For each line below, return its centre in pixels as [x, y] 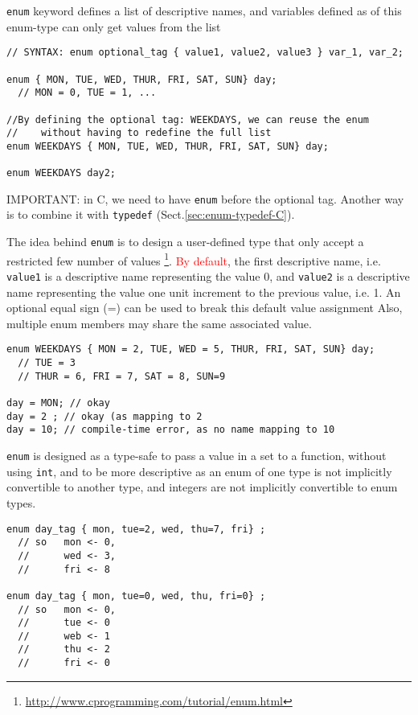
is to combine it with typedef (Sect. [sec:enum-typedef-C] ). [151, 214]
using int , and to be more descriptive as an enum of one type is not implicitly [199, 471]
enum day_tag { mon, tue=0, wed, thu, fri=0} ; [136, 596]
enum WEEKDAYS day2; [61, 173]
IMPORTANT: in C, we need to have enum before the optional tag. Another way [205, 198]
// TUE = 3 [47, 363]
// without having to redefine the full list [139, 133]
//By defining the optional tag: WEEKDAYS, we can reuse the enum [188, 119]
